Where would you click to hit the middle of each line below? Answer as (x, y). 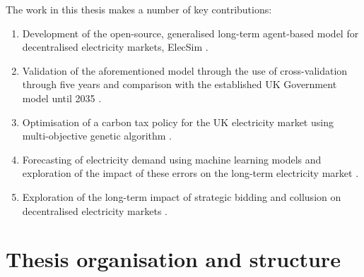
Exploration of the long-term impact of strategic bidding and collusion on (182, 196)
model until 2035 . (62, 98)
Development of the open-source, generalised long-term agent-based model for (190, 33)
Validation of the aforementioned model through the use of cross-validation (185, 70)
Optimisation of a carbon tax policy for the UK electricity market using (178, 122)
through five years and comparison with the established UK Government (180, 84)
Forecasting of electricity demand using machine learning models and (172, 159)
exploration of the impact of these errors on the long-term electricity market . (190, 173)
